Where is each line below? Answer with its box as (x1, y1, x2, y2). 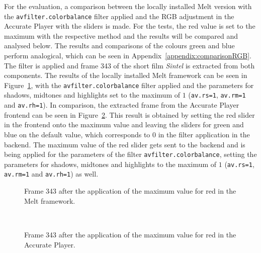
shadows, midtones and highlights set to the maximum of (4, 90, 180, 100)
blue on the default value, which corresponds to (4, 129, 150, 139)
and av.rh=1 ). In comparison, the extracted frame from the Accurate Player (4, 100, 239, 110)
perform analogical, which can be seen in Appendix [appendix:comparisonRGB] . (4, 50, 252, 61)
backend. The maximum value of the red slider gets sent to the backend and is (4, 139, 245, 149)
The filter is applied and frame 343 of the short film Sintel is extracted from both (4, 60, 255, 70)
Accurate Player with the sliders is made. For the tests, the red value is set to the (4, 21, 255, 31)
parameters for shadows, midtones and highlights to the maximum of (4, 158, 217, 169)
